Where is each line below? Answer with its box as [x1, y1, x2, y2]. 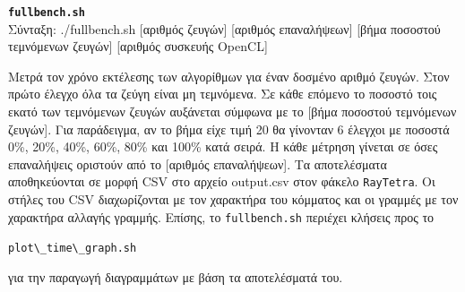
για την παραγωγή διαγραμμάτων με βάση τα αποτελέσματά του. [8, 267, 343, 286]
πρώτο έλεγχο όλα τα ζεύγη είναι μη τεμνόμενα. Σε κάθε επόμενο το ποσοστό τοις [8, 84, 437, 103]
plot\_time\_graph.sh [8, 242, 137, 255]
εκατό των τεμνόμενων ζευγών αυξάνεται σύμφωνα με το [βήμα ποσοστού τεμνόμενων [8, 102, 457, 121]
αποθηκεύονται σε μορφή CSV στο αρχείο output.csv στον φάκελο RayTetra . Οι [8, 172, 435, 191]
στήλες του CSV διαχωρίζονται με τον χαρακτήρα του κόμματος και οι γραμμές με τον [8, 190, 459, 209]
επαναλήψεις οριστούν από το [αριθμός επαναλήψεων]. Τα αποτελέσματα [8, 154, 387, 173]
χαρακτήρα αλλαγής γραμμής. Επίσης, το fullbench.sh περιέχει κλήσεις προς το [8, 207, 435, 226]
